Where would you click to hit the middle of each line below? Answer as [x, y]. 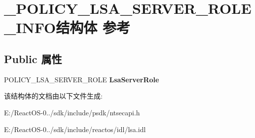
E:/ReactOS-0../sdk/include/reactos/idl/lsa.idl [75, 129]
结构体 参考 [93, 27]
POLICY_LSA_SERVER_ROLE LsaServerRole [82, 79]
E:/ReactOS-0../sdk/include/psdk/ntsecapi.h [72, 112]
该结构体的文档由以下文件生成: [53, 96]
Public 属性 [33, 58]
